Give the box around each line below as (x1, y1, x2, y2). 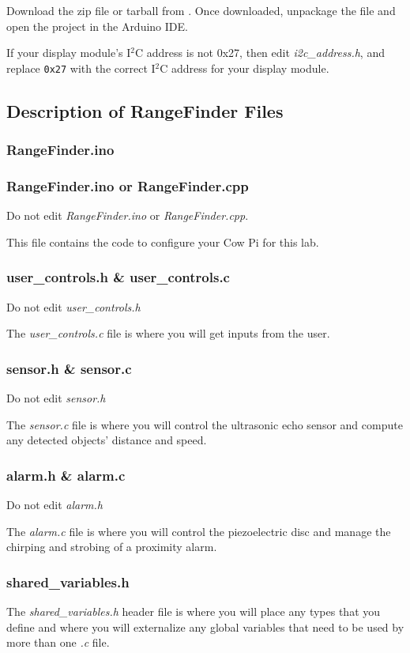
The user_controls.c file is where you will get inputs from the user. (6, 325, 330, 342)
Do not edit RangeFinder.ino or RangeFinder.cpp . (6, 207, 249, 224)
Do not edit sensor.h (6, 390, 106, 406)
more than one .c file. (6, 634, 110, 651)
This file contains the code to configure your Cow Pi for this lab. (6, 233, 319, 250)
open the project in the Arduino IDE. (6, 17, 188, 34)
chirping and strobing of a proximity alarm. (6, 538, 217, 555)
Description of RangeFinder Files (6, 98, 284, 123)
